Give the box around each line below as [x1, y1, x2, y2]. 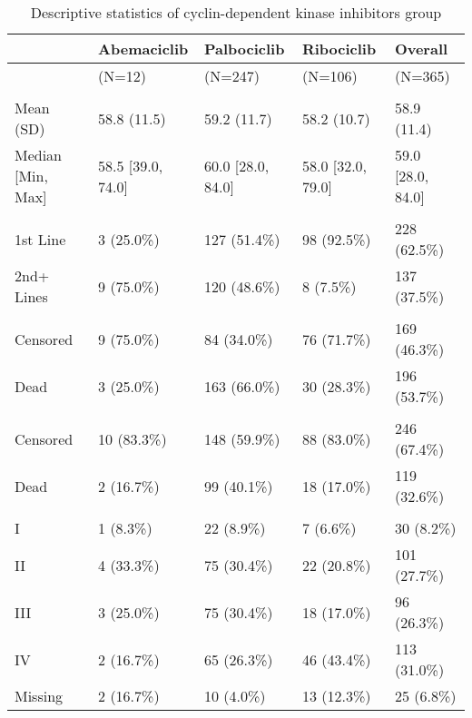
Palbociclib [203, 38, 285, 59]
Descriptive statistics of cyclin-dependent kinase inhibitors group [30, 2, 442, 23]
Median [15, 144, 63, 165]
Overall [394, 38, 448, 59]
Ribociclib [301, 38, 377, 59]
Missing [15, 685, 64, 706]
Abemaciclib [98, 38, 189, 59]
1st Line [15, 228, 66, 250]
